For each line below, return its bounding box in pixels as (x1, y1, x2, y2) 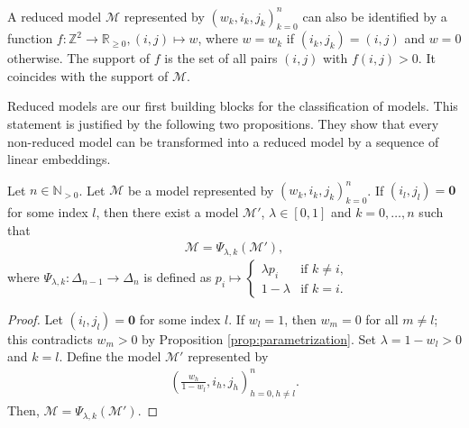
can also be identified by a (302, 6, 447, 25)
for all (365, 309, 399, 328)
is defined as (143, 267, 212, 286)
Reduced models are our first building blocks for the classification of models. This (7, 96, 458, 115)
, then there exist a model (96, 203, 239, 222)
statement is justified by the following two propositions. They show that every (7, 114, 439, 133)
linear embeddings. (7, 150, 111, 168)
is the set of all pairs (164, 49, 278, 68)
